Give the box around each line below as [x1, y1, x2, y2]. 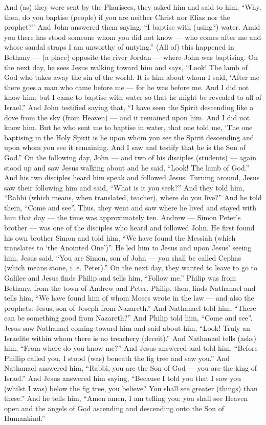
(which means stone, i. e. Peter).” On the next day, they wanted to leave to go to [4, 262, 257, 273]
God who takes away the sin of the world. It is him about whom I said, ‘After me [4, 72, 260, 82]
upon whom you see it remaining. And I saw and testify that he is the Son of [4, 142, 246, 153]
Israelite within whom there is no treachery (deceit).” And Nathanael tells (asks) [4, 332, 256, 343]
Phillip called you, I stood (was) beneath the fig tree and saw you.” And [4, 352, 230, 363]
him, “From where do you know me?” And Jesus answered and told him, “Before [4, 343, 258, 353]
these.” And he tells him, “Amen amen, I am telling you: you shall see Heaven [4, 393, 248, 403]
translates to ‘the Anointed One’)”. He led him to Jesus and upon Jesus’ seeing [4, 242, 252, 253]
